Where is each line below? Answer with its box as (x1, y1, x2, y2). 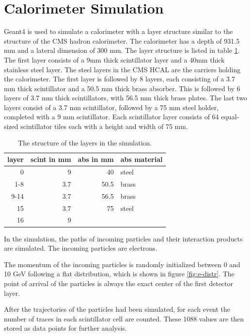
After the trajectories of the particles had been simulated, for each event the (4, 304, 231, 314)
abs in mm (78, 154, 114, 164)
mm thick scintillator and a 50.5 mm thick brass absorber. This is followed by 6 (4, 83, 240, 93)
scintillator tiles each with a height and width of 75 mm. (20, 121, 188, 131)
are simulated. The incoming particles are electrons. (4, 243, 157, 253)
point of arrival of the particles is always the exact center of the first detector (4, 278, 234, 288)
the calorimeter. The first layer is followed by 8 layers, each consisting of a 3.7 (4, 74, 235, 84)
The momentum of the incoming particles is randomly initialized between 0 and (4, 259, 240, 269)
